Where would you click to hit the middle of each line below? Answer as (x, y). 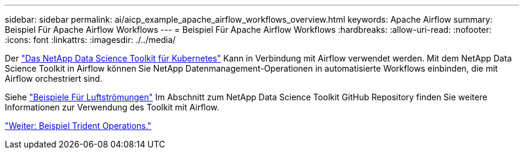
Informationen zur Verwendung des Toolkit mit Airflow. (112, 107)
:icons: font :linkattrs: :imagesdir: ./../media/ (90, 40)
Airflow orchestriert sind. (54, 78)
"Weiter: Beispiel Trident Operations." (78, 126)
